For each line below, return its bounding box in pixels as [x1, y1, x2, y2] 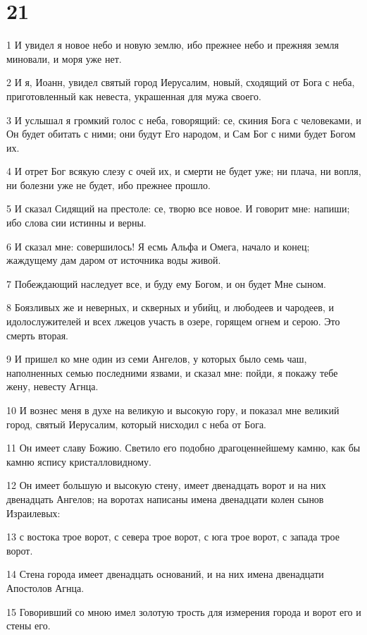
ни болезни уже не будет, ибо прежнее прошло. [6, 177, 211, 192]
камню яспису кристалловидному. [6, 454, 151, 468]
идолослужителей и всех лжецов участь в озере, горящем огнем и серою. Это [6, 314, 340, 329]
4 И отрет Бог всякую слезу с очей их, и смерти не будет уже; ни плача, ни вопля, [6, 164, 361, 179]
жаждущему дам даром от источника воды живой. [6, 253, 221, 267]
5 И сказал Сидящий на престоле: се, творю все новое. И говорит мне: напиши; [6, 201, 350, 216]
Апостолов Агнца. [6, 580, 85, 595]
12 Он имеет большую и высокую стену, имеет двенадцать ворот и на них [6, 478, 326, 492]
